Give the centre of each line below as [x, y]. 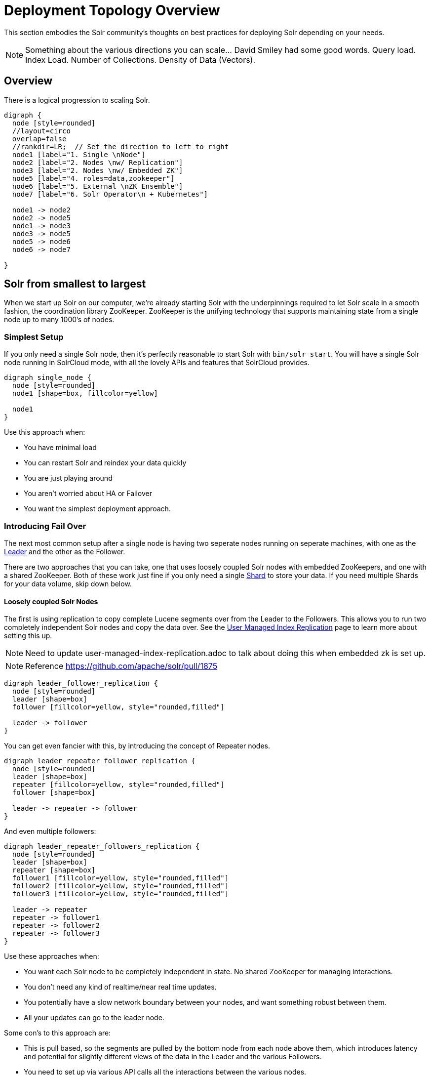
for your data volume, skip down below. [68, 583]
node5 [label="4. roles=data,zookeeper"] [93, 178]
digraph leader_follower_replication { [81, 683]
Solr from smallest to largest [75, 284]
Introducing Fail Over [45, 526]
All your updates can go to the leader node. [94, 1018]
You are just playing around [68, 478]
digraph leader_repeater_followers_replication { [102, 847]
